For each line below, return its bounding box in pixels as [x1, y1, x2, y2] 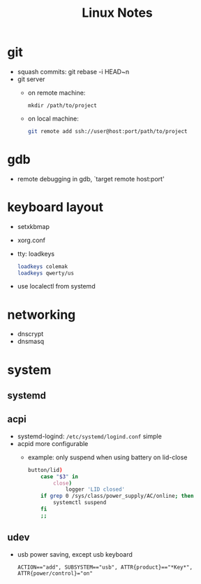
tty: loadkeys [17, 249, 54, 258]
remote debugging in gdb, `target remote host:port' [17, 174, 165, 183]
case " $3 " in [40, 473, 79, 480]
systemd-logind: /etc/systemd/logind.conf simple [17, 432, 162, 440]
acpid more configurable [17, 439, 89, 447]
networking [7, 307, 76, 323]
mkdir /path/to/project [27, 102, 98, 109]
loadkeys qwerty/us [17, 270, 75, 277]
